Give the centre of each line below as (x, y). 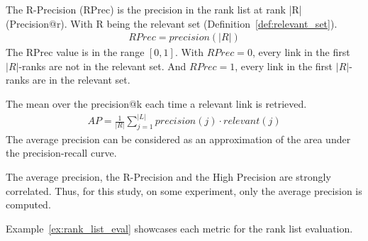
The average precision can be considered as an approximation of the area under (178, 139)
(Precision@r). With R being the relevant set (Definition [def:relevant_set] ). (172, 23)
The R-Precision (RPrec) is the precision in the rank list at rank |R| (154, 9)
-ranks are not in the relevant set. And (102, 66)
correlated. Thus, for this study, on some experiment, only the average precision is (184, 190)
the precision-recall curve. (61, 153)
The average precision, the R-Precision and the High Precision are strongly (168, 177)
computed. (28, 204)
